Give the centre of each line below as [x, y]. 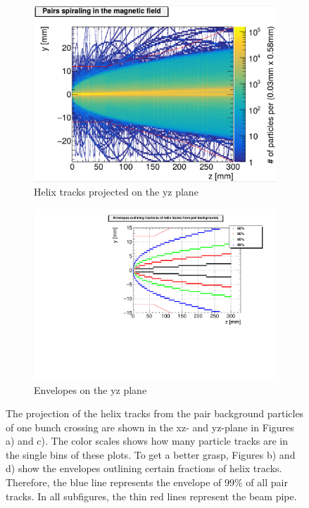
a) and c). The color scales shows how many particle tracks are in [147, 441]
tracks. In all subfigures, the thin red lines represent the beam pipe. [151, 496]
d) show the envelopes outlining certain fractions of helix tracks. [144, 468]
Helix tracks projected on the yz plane [116, 192]
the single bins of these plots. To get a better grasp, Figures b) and [151, 454]
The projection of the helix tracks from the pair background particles [155, 413]
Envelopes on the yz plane [90, 389]
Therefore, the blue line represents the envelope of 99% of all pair [147, 482]
